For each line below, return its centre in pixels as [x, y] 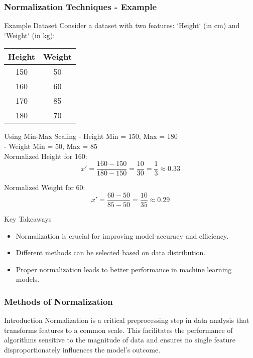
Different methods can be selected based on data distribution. [111, 252]
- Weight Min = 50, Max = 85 [51, 146]
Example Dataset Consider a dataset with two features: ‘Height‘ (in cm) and [122, 25]
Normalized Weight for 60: [45, 187]
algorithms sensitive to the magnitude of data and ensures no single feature [120, 340]
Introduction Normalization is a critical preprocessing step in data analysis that [127, 320]
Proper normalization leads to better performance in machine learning [124, 269]
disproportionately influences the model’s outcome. [82, 349]
